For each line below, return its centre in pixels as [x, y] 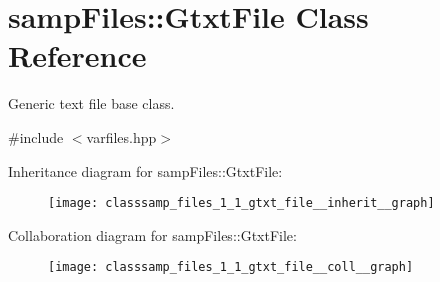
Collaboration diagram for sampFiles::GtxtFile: [152, 234]
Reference [77, 55]
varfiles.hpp [121, 136]
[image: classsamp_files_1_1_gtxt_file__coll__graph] [231, 267]
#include [36, 136]
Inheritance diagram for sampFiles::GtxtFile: [145, 170]
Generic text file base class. [91, 103]
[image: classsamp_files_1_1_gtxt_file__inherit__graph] [241, 203]
